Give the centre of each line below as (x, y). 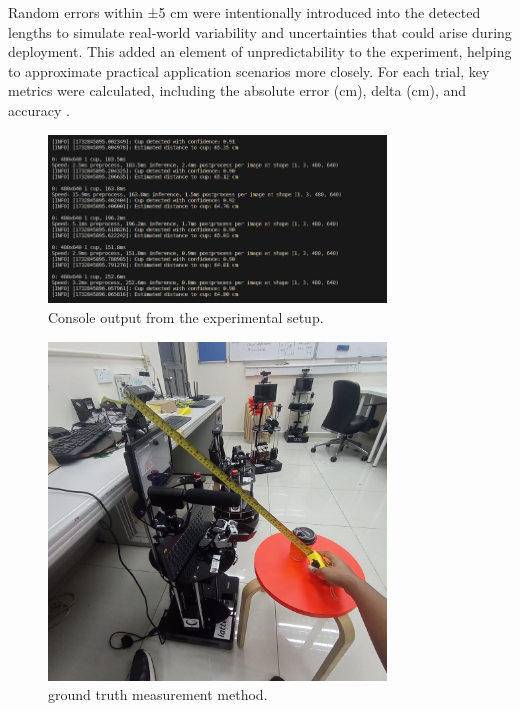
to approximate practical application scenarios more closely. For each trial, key (249, 70)
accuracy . (39, 109)
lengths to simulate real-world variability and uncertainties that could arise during (260, 31)
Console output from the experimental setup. (186, 317)
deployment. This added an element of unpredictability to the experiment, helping (260, 51)
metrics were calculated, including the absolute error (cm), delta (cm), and (237, 90)
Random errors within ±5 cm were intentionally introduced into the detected (244, 12)
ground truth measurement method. (158, 694)
